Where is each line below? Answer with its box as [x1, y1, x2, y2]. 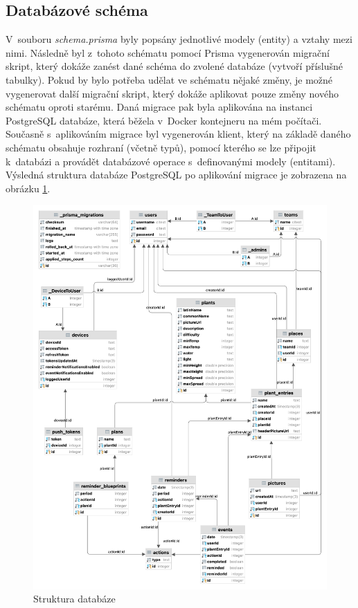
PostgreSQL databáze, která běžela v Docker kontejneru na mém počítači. [6, 113, 322, 127]
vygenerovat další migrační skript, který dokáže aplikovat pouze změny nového [6, 86, 339, 100]
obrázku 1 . [6, 181, 51, 195]
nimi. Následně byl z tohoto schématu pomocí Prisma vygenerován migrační [6, 45, 330, 59]
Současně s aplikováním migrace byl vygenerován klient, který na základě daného [6, 127, 351, 141]
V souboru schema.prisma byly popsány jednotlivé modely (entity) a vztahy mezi [6, 32, 352, 46]
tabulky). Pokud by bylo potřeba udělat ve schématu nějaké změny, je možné [6, 72, 333, 86]
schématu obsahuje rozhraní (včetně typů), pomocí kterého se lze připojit [6, 140, 316, 154]
